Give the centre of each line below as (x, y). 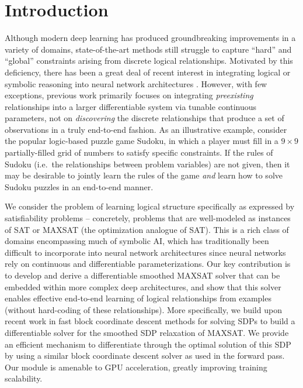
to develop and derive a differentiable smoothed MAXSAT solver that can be (142, 275)
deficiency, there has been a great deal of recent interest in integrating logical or (148, 72)
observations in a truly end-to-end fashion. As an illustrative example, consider (146, 129)
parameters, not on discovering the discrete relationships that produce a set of (144, 118)
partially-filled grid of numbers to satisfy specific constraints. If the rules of (139, 152)
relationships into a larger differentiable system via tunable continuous (131, 106)
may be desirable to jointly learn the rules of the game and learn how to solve (144, 175)
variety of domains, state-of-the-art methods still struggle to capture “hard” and (148, 49)
